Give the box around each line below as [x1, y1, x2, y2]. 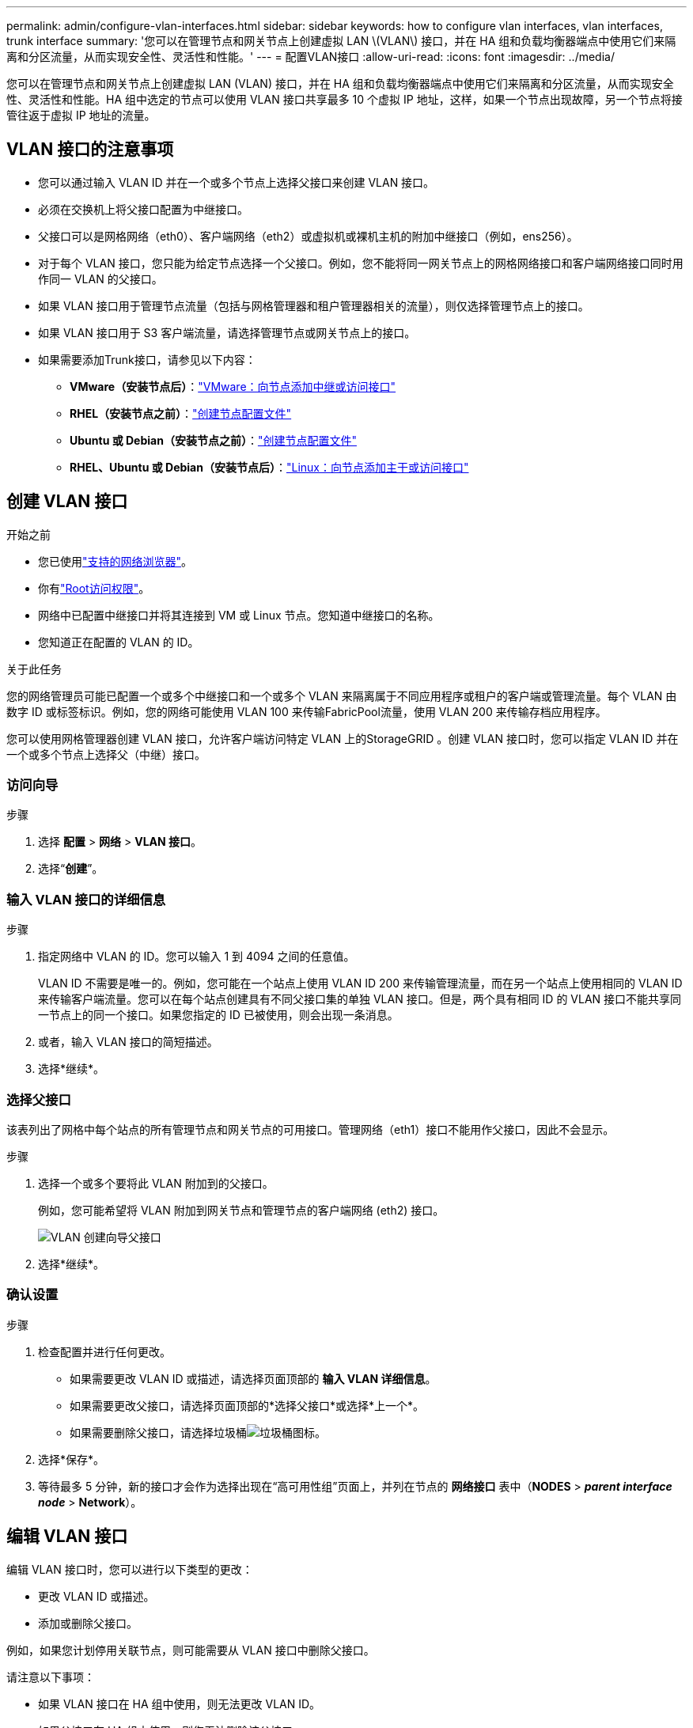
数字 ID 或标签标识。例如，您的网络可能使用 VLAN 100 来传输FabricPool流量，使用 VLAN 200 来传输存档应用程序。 [6, 704, 607, 718]
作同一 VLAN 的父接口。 [38, 271, 163, 286]
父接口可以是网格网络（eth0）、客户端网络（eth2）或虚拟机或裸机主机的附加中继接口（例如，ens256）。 [38, 229, 578, 243]
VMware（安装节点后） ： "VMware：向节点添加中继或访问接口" [70, 379, 396, 393]
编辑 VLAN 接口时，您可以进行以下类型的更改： [6, 1562, 253, 1576]
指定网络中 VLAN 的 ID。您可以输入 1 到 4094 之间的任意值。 [38, 949, 355, 964]
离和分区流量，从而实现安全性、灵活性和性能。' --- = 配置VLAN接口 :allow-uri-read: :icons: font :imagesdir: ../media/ [6, 50, 615, 63]
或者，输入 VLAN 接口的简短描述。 [38, 1035, 218, 1049]
